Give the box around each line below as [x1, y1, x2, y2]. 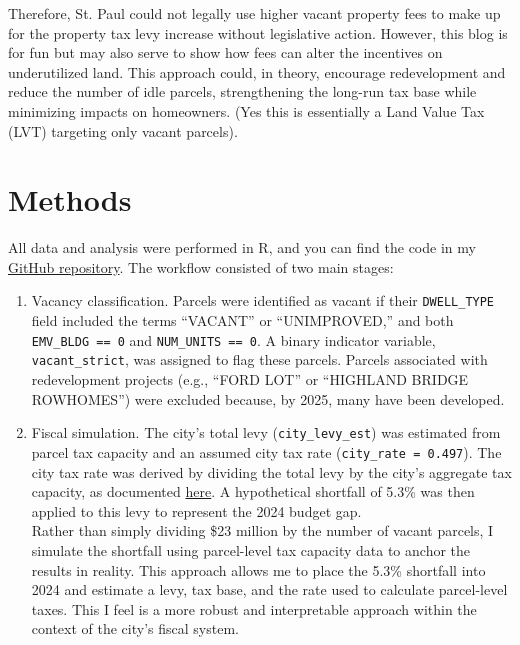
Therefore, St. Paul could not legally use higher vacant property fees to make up [8, 3, 501, 23]
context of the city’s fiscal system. [31, 618, 239, 639]
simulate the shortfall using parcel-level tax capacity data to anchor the [31, 539, 471, 560]
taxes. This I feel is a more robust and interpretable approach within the [31, 598, 477, 619]
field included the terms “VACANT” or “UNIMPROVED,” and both [31, 310, 454, 331]
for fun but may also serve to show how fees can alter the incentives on [8, 42, 443, 63]
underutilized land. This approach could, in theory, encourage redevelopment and [8, 61, 506, 82]
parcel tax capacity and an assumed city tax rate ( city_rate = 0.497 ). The [31, 441, 502, 462]
